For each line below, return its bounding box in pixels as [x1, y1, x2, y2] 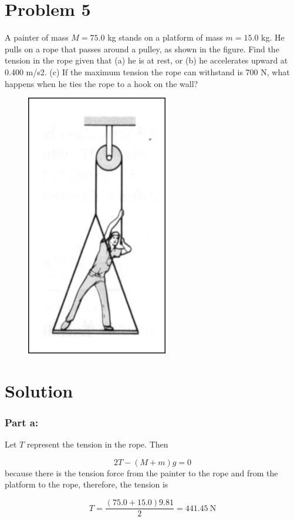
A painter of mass [5, 31, 69, 44]
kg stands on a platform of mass [107, 31, 223, 44]
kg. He [261, 31, 285, 44]
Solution [5, 378, 73, 402]
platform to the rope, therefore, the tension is [5, 478, 168, 490]
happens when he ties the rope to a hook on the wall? [5, 77, 198, 89]
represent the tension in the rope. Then [26, 438, 168, 450]
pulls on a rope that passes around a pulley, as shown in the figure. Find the [5, 42, 279, 55]
